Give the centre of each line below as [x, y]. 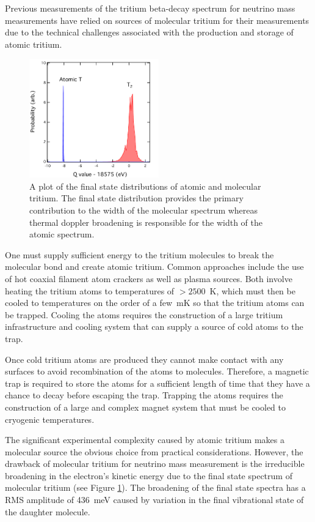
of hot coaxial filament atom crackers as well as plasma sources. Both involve [149, 278]
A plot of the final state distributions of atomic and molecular [145, 186]
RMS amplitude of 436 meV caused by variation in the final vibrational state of [154, 500]
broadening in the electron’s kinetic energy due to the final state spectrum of [149, 475]
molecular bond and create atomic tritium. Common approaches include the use [154, 267]
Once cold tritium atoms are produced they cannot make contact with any [144, 359]
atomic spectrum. [62, 234]
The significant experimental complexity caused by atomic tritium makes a [145, 440]
